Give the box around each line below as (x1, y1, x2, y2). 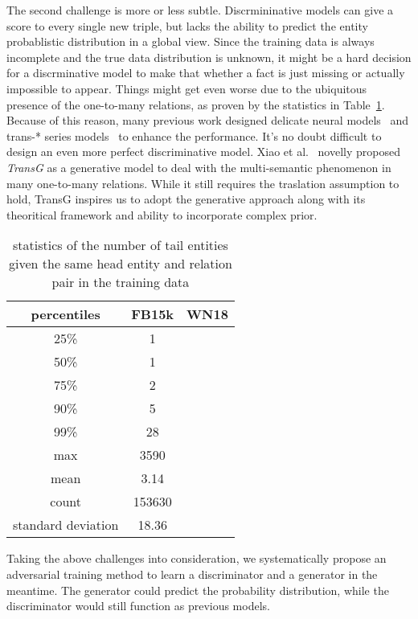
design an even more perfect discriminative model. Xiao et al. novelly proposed (6, 143, 400, 160)
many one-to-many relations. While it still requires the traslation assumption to (6, 174, 400, 191)
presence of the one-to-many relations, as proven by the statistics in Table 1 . (6, 96, 385, 113)
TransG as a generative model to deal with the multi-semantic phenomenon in (6, 158, 391, 175)
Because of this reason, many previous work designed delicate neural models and (6, 112, 409, 129)
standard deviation (13, 515, 119, 535)
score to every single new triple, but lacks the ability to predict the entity (6, 17, 368, 34)
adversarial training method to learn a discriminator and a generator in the (6, 565, 378, 582)
